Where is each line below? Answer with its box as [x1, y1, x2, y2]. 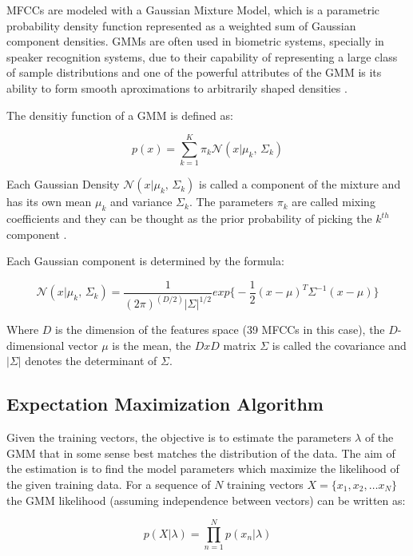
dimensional [6, 336, 65, 353]
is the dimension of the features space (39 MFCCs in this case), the [55, 321, 385, 338]
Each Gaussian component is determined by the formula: [6, 252, 284, 269]
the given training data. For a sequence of [6, 475, 211, 492]
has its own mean [6, 193, 92, 210]
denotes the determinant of [25, 352, 157, 369]
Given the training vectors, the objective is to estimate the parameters [6, 429, 351, 446]
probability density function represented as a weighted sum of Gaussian [6, 17, 356, 34]
